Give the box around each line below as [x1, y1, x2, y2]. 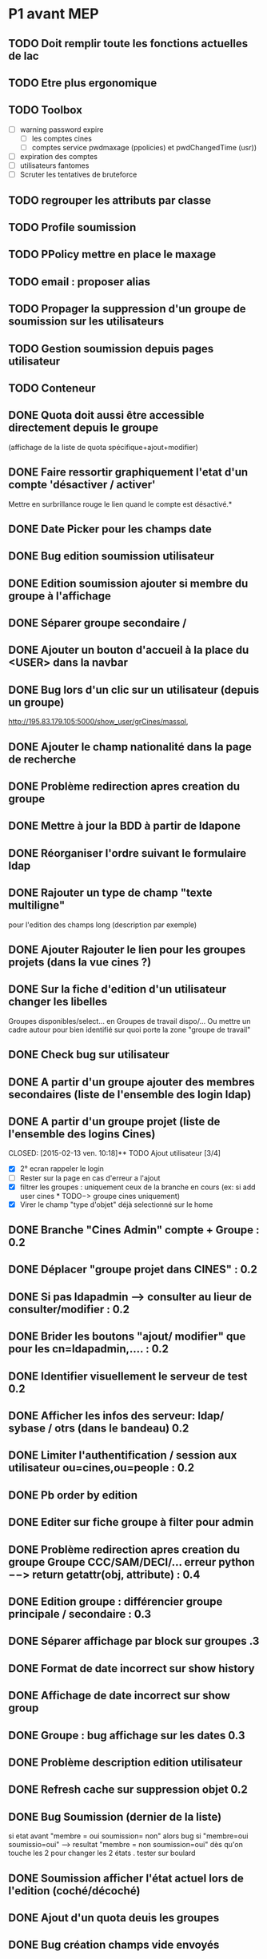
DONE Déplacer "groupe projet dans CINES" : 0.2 [8, 1263, 257, 1276]
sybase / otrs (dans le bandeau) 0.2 [8, 1422, 189, 1435]
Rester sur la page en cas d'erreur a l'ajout [19, 1173, 161, 1183]
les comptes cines [31, 133, 92, 143]
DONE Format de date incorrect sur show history [8, 1662, 255, 1675]
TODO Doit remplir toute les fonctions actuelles [8, 37, 249, 50]
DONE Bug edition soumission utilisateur [8, 549, 215, 563]
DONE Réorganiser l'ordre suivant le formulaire [8, 846, 246, 860]
